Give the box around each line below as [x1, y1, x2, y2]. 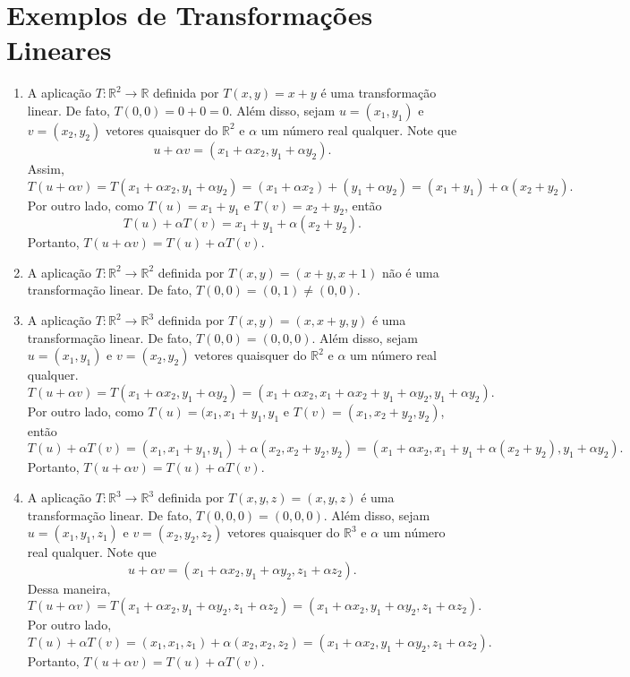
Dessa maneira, [27, 578, 111, 597]
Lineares [6, 31, 112, 68]
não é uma [381, 262, 439, 281]
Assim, [27, 159, 64, 177]
